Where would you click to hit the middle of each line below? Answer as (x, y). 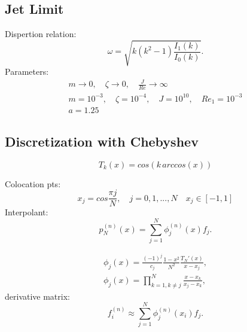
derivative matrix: (37, 296)
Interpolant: (27, 212)
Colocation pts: (33, 183)
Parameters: (27, 71)
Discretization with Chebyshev (102, 141)
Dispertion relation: (41, 34)
